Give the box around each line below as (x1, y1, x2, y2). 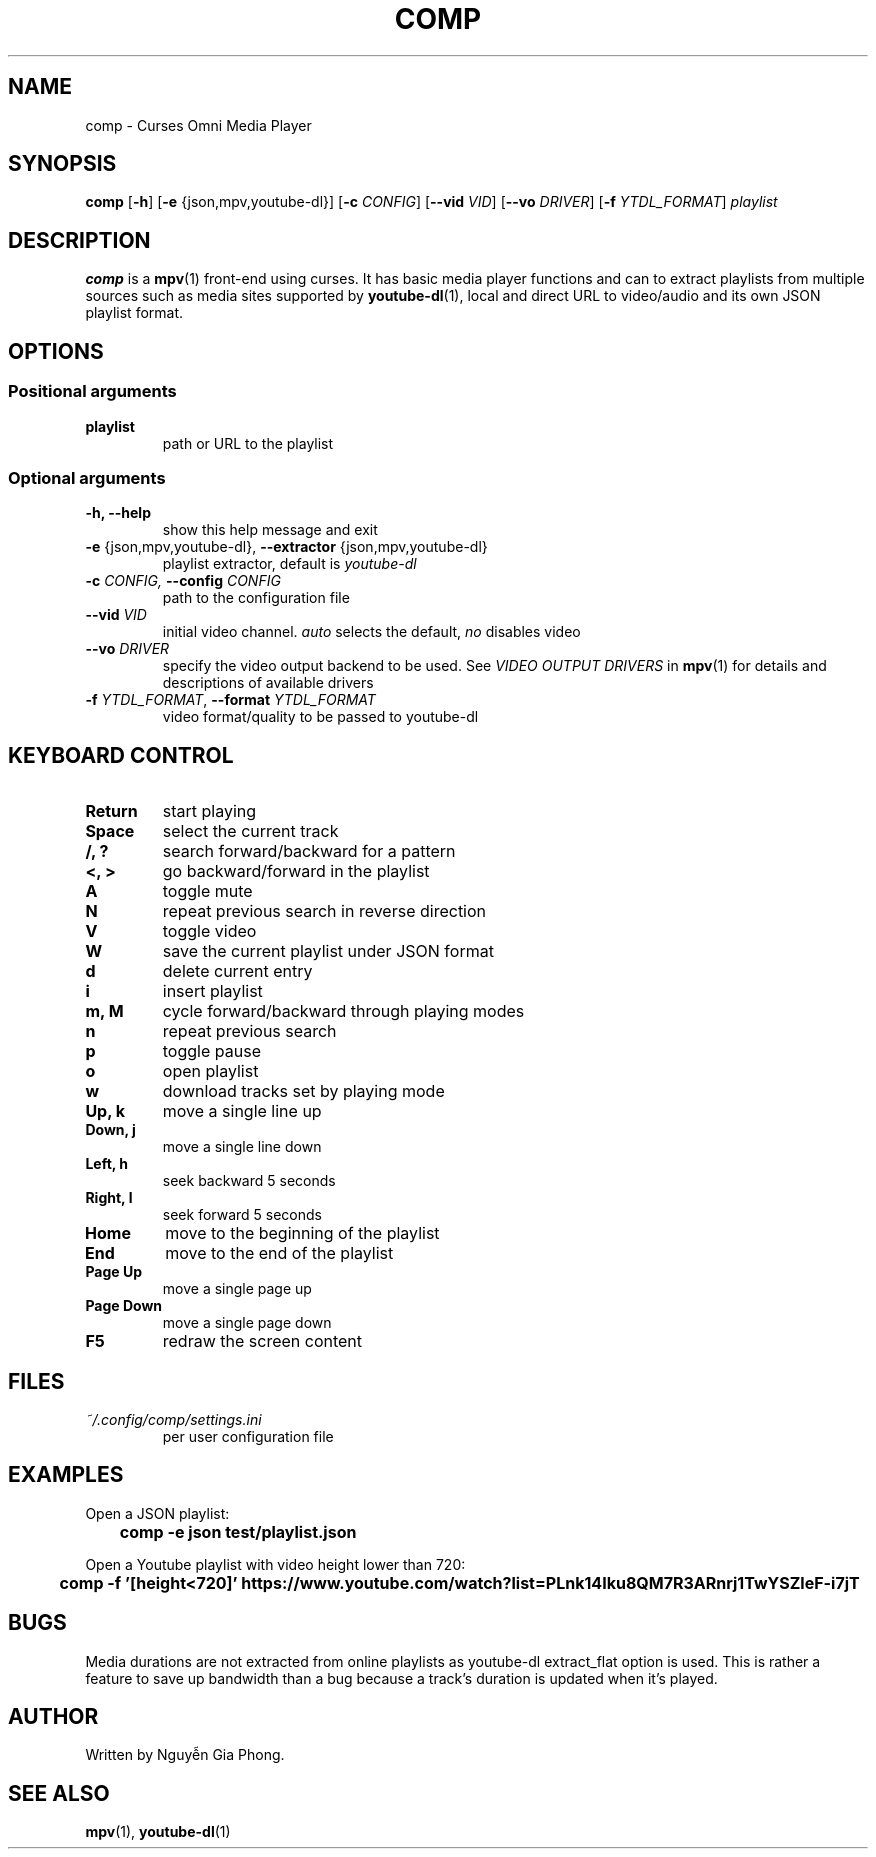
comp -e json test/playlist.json (119, 1521, 357, 1542)
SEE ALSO (8, 1780, 110, 1806)
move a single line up (162, 1101, 322, 1122)
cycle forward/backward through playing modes (162, 1001, 525, 1022)
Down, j (85, 1121, 136, 1139)
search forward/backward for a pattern (162, 841, 456, 862)
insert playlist (162, 981, 263, 1002)
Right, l (85, 1189, 133, 1207)
